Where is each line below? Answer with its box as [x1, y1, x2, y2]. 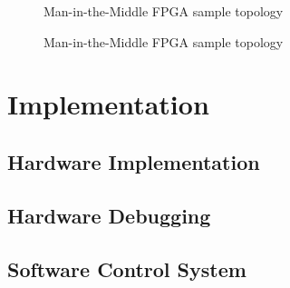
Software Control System [7, 254, 246, 283]
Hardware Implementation [7, 147, 260, 175]
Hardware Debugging [7, 201, 211, 229]
